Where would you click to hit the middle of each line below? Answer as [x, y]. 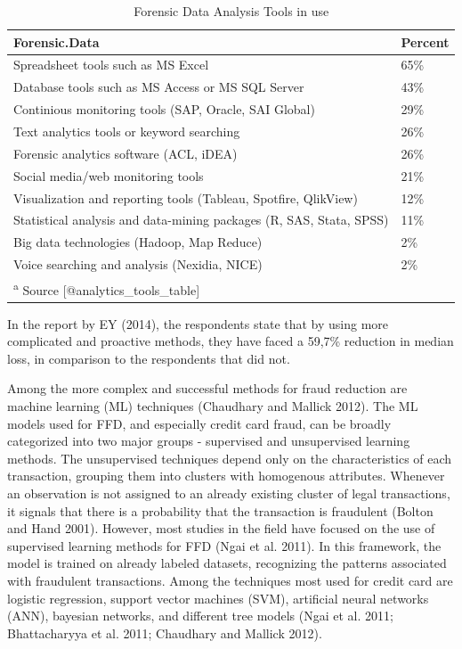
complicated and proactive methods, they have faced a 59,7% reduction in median [231, 341]
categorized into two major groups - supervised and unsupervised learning [209, 441]
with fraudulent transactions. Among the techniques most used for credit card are [230, 580]
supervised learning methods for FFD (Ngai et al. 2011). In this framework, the [224, 545]
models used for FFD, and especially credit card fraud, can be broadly [199, 423]
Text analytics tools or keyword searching [127, 131]
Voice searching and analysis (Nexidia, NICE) [138, 264]
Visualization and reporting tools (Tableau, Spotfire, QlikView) [186, 197]
